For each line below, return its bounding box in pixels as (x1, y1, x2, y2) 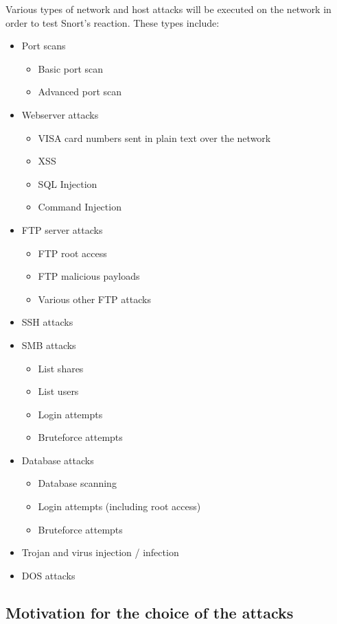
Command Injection (38, 200, 121, 214)
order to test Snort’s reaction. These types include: (5, 15, 220, 29)
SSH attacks (21, 315, 73, 329)
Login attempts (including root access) (38, 499, 201, 514)
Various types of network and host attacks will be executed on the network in (5, 2, 332, 16)
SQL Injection (38, 176, 97, 191)
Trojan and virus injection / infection (21, 545, 179, 560)
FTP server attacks (21, 222, 103, 237)
